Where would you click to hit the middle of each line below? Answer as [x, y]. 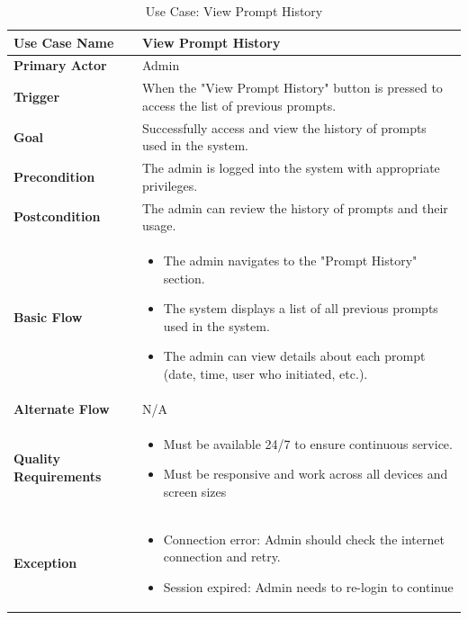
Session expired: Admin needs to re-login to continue [308, 586]
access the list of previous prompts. [239, 105]
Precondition [54, 176]
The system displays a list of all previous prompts [301, 308]
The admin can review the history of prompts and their [295, 207]
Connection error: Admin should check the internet [304, 539]
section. [184, 278]
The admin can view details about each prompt [294, 356]
